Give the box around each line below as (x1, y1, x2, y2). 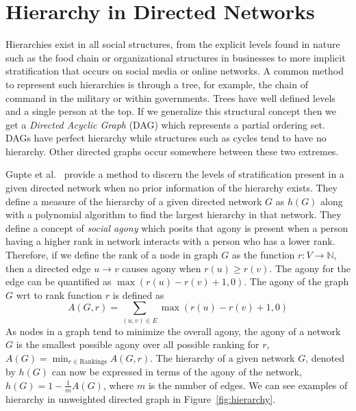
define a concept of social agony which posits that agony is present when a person (5, 220, 348, 235)
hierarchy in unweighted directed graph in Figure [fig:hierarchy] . (5, 391, 276, 406)
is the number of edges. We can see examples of (148, 377, 348, 392)
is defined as (112, 287, 164, 302)
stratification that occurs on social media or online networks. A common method (5, 64, 344, 78)
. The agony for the (269, 261, 351, 275)
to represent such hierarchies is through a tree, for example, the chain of (5, 77, 308, 91)
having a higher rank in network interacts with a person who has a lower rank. (5, 234, 335, 248)
